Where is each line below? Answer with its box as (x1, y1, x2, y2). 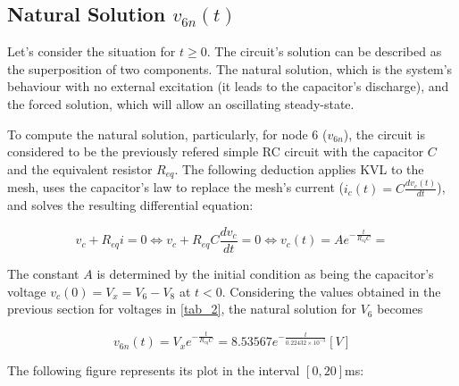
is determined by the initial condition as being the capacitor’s (96, 264, 434, 283)
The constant (7, 264, 79, 283)
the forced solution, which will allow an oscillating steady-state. (7, 94, 355, 113)
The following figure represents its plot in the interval (7, 361, 300, 380)
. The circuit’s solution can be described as (206, 42, 442, 61)
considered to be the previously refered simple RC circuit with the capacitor (7, 142, 424, 161)
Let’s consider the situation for (7, 42, 176, 61)
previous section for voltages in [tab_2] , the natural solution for (7, 299, 356, 318)
